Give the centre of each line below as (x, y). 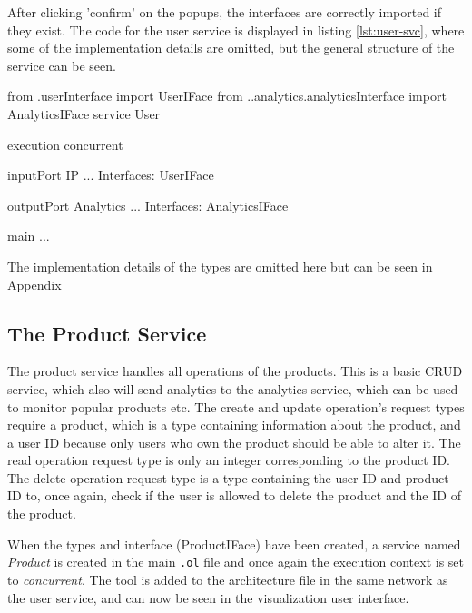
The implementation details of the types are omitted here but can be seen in (220, 266)
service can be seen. (62, 65)
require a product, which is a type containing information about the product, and (234, 425)
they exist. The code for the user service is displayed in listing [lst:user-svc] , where (236, 30)
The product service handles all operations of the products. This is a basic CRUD (235, 371)
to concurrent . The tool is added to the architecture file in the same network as (228, 579)
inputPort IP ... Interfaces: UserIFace (111, 175)
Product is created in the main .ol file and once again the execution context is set (236, 562)
